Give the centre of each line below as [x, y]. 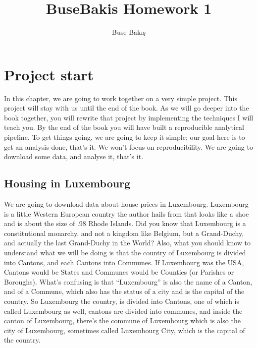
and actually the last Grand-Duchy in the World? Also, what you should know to [128, 243]
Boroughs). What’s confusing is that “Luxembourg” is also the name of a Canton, [128, 281]
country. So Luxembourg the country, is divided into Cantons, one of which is [122, 301]
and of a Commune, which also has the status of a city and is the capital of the [124, 291]
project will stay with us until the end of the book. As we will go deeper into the [127, 108]
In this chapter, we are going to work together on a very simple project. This [121, 98]
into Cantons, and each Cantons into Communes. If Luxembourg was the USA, [124, 262]
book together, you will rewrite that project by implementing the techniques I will [129, 117]
